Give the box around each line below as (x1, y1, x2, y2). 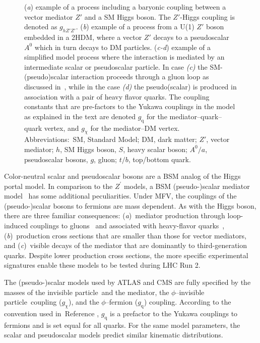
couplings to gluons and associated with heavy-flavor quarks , (30, 220, 225, 231)
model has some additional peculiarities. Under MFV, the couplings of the (4, 190, 237, 201)
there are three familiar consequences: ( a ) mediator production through (4, 210, 225, 221)
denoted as (24, 21, 57, 32)
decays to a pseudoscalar (153, 31, 229, 42)
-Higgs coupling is (180, 11, 235, 22)
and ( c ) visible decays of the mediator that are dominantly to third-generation (4, 240, 247, 251)
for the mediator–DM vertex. (90, 122, 180, 133)
